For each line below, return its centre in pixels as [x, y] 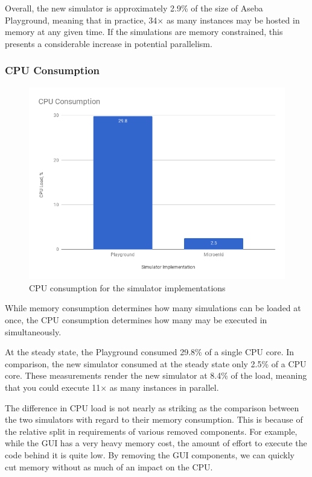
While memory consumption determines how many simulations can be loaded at [153, 308]
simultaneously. [33, 331]
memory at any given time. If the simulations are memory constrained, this [144, 32]
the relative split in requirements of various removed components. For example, [151, 431]
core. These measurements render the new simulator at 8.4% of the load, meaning [156, 375]
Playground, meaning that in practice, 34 [81, 20]
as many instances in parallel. [164, 387]
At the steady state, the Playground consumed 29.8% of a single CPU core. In [150, 352]
